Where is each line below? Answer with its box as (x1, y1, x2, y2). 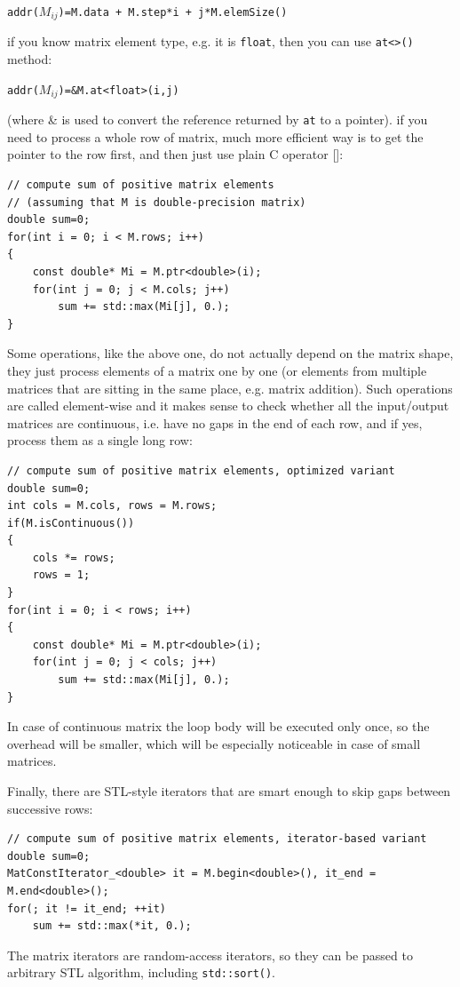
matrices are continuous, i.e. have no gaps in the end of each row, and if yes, (7, 413, 423, 432)
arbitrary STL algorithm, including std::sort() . (7, 963, 276, 982)
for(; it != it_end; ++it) (7, 902, 166, 915)
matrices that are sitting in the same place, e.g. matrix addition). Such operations (7, 378, 453, 397)
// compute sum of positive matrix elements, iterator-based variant (7, 832, 427, 846)
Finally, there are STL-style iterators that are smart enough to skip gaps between (7, 782, 451, 800)
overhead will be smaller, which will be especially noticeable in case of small (7, 734, 421, 752)
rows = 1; (32, 569, 91, 582)
